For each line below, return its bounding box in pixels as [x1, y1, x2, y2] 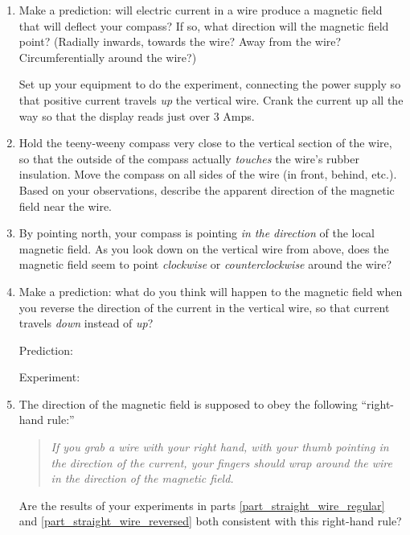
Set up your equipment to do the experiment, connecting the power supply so [18, 76, 401, 93]
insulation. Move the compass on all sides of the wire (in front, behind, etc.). [18, 166, 397, 183]
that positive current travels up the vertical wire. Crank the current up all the [18, 91, 404, 108]
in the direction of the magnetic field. [51, 470, 234, 487]
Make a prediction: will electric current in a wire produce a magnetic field [18, 2, 383, 18]
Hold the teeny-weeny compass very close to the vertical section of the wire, [18, 134, 392, 151]
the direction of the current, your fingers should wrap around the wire [51, 454, 392, 471]
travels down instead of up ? [18, 315, 154, 331]
